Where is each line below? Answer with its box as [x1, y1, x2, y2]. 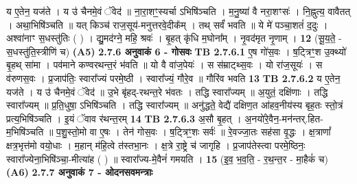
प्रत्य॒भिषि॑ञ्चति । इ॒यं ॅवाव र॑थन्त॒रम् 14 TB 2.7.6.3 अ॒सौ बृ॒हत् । [6, 111, 242, 125]
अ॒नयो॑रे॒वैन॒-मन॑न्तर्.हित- [244, 111, 323, 125]
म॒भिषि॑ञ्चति [6, 124, 44, 139]
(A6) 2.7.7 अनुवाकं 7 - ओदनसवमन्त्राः [6, 165, 153, 179]
